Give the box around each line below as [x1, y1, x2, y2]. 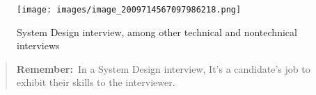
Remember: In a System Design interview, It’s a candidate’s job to [16, 61, 310, 76]
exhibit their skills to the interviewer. [16, 75, 175, 89]
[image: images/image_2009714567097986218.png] [17, 5, 242, 15]
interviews [17, 38, 60, 53]
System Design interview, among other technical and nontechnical [17, 24, 297, 39]
